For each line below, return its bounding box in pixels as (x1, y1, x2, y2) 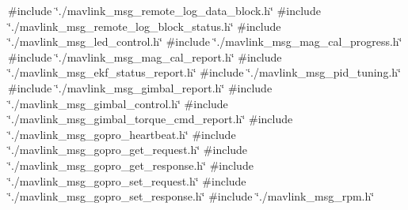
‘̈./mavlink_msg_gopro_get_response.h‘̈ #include (8, 156, 254, 173)
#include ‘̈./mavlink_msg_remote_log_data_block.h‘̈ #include (8, 2, 321, 18)
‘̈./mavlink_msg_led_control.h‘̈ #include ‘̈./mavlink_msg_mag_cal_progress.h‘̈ (8, 33, 402, 50)
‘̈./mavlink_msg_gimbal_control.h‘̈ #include (8, 95, 228, 111)
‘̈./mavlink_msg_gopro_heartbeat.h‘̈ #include (8, 126, 236, 142)
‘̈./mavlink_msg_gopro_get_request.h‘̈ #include (8, 141, 248, 158)
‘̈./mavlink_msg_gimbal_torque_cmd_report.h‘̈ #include (8, 111, 293, 127)
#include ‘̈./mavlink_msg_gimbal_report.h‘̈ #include (8, 79, 273, 96)
